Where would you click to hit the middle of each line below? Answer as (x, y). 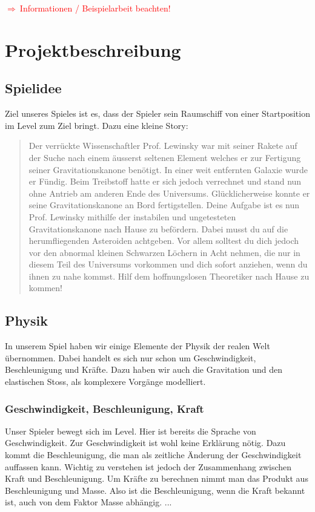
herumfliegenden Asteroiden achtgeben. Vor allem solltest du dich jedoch (164, 241)
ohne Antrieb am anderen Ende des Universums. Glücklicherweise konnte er (169, 193)
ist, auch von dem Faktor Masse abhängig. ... (88, 502)
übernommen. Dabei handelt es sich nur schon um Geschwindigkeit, (131, 357)
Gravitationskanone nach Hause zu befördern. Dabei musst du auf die (158, 228)
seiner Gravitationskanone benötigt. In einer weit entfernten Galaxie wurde (168, 169)
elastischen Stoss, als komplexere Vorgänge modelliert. (105, 382)
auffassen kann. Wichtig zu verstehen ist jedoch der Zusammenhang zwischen (148, 466)
